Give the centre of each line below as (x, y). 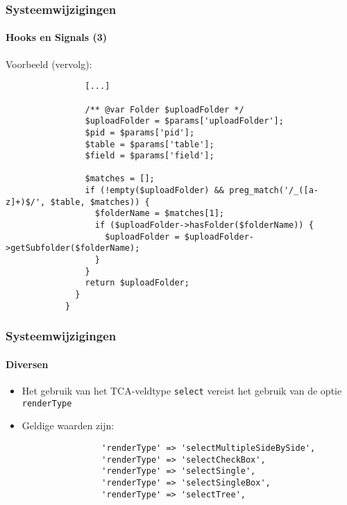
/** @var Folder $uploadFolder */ (164, 109)
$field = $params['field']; (150, 156)
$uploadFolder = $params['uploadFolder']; (184, 121)
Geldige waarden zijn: (68, 425)
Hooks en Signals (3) (57, 37)
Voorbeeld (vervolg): (49, 64)
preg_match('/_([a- (274, 191)
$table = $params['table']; (150, 144)
